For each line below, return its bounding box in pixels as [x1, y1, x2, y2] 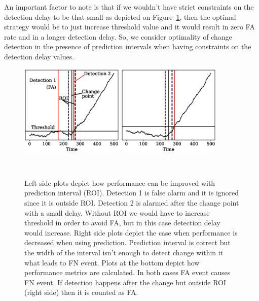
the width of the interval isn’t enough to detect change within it [24, 247, 224, 257]
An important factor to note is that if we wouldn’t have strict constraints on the [4, 2, 254, 12]
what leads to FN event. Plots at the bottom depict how [24, 257, 200, 267]
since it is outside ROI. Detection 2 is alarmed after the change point [24, 197, 239, 208]
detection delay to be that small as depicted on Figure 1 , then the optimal [4, 11, 236, 22]
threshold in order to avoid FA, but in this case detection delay [24, 217, 220, 228]
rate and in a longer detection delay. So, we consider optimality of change [4, 31, 232, 42]
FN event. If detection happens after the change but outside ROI [24, 277, 227, 287]
